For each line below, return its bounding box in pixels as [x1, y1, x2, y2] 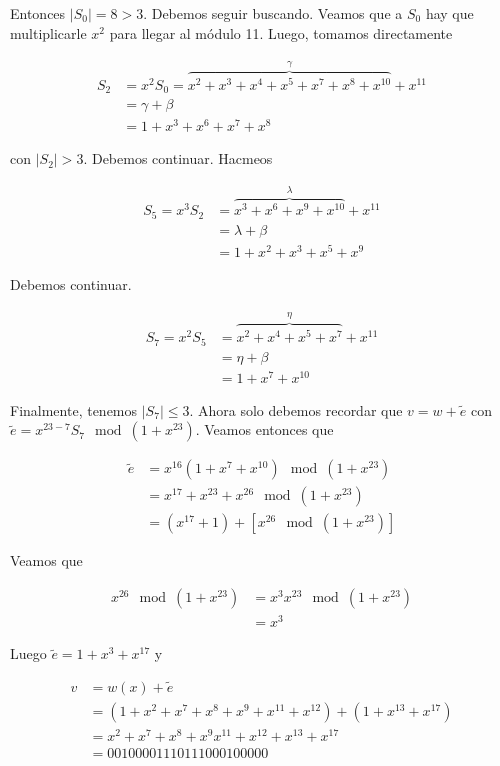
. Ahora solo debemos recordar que [189, 399, 403, 420]
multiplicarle [10, 22, 87, 43]
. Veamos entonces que [195, 419, 334, 440]
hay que [425, 3, 474, 23]
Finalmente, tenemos [10, 399, 138, 420]
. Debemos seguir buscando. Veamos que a [143, 3, 403, 23]
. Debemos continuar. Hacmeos [83, 148, 273, 169]
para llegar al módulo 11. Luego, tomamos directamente [109, 22, 453, 43]
